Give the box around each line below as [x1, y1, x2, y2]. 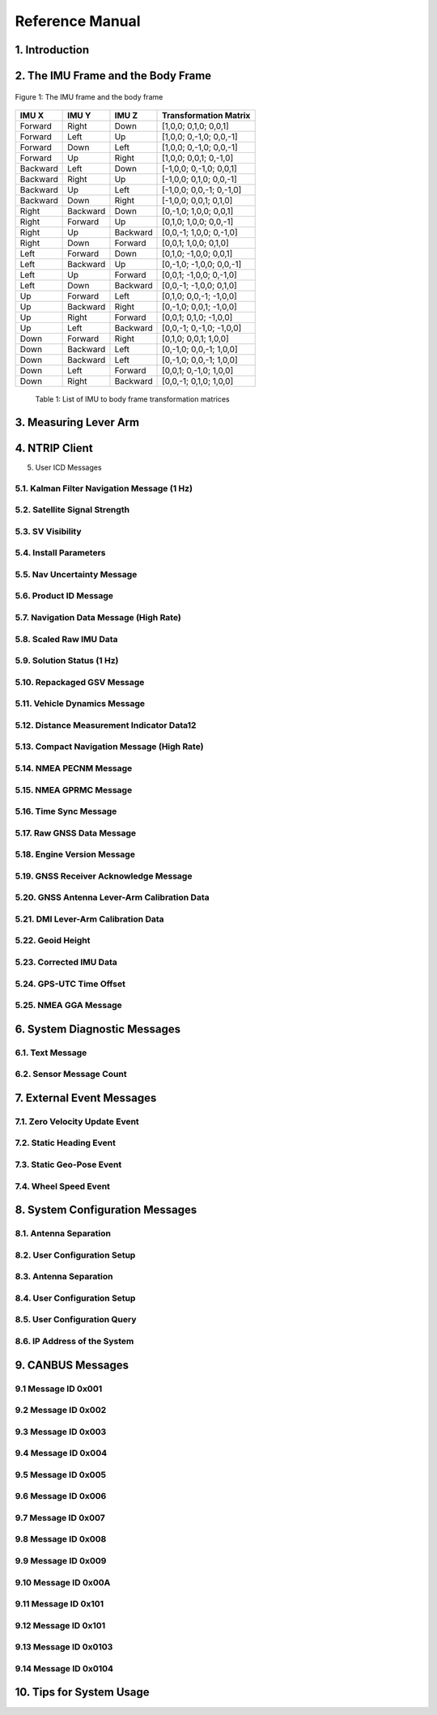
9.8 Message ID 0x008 [15, 1534, 107, 1545]
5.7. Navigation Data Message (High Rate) [15, 612, 181, 623]
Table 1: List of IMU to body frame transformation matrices [35, 394, 230, 404]
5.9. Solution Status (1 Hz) [15, 655, 119, 666]
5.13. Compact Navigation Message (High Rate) [15, 741, 204, 752]
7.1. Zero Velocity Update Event [15, 1116, 139, 1127]
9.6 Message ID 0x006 [15, 1491, 107, 1502]
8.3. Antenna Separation [15, 1271, 113, 1283]
